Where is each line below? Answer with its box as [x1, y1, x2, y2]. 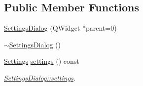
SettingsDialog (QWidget [4, 23, 80, 33]
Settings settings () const [4, 56, 79, 66]
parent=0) [85, 23, 117, 33]
